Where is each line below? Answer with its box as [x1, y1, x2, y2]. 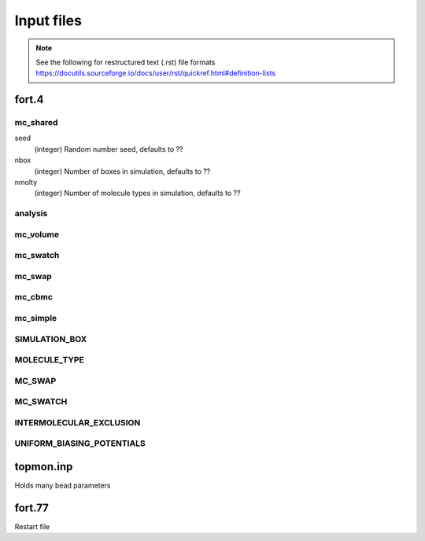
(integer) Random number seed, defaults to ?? [34, 144, 183, 153]
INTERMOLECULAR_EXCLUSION [14, 417, 141, 428]
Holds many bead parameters [14, 480, 111, 491]
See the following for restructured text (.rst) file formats [35, 57, 216, 67]
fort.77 [14, 501, 49, 514]
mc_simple [14, 313, 57, 324]
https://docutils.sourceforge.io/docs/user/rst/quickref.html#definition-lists [35, 68, 275, 78]
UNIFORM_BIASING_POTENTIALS [14, 438, 146, 449]
